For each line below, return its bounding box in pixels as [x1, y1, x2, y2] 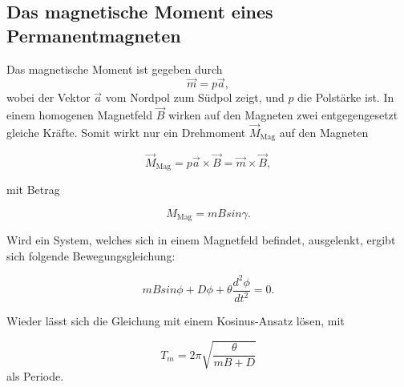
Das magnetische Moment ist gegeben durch [6, 60, 223, 77]
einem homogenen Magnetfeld [6, 107, 152, 123]
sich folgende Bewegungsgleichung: [6, 247, 176, 264]
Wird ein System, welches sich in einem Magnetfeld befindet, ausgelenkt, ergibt [6, 232, 396, 248]
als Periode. [6, 368, 64, 385]
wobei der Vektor [6, 89, 91, 106]
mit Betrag [6, 181, 60, 198]
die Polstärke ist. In [297, 89, 394, 106]
